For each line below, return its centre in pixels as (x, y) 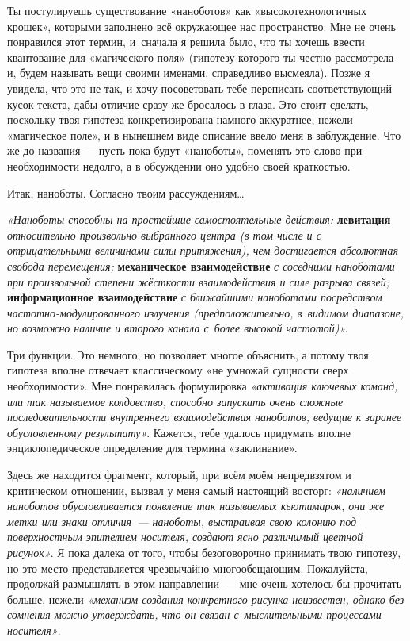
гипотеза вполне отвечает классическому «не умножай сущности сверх (178, 370)
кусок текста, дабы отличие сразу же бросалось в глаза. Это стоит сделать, (188, 104)
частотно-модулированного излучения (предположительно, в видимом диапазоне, (206, 312)
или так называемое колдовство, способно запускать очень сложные (175, 401)
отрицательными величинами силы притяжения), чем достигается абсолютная (203, 250)
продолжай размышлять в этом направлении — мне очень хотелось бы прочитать (205, 583)
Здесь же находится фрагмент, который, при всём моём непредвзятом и (179, 475)
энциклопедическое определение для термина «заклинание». (152, 448)
